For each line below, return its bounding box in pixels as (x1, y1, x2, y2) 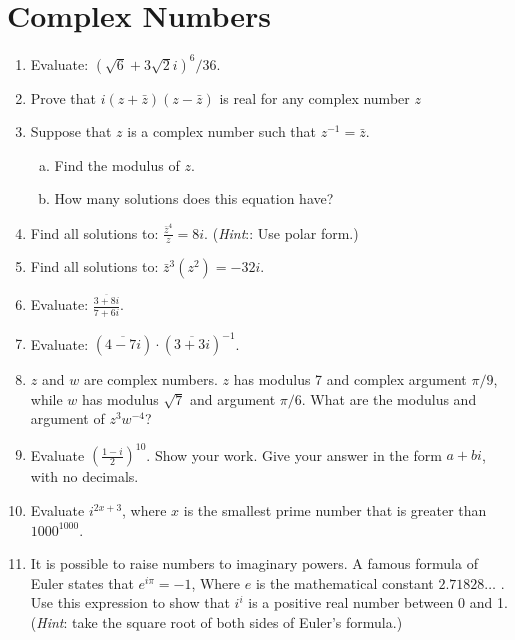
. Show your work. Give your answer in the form (146, 444, 442, 465)
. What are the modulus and (301, 388, 477, 409)
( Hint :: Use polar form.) (212, 222, 359, 243)
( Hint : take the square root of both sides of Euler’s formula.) (30, 612, 403, 632)
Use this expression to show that (30, 592, 230, 613)
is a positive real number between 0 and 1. (248, 592, 508, 613)
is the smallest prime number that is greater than (183, 500, 487, 521)
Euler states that (30, 572, 134, 593)
